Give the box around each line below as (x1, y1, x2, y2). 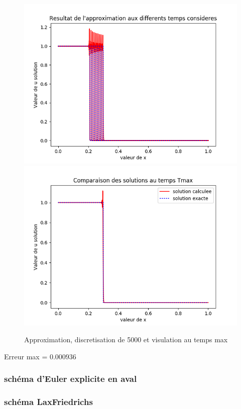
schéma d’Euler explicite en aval (4, 372, 137, 385)
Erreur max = (4, 351, 48, 361)
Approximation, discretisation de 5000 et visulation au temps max (24, 334, 228, 345)
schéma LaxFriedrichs (4, 395, 93, 408)
